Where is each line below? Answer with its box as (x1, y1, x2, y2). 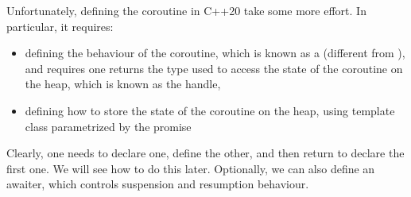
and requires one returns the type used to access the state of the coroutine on (25, 60, 403, 76)
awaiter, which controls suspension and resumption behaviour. (6, 176, 309, 192)
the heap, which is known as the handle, (25, 75, 221, 92)
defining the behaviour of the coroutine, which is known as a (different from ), (25, 44, 405, 61)
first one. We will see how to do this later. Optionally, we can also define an (6, 160, 375, 176)
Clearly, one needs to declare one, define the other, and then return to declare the (6, 145, 405, 161)
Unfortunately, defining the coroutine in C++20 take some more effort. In (6, 2, 366, 18)
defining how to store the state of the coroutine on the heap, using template (25, 102, 395, 118)
